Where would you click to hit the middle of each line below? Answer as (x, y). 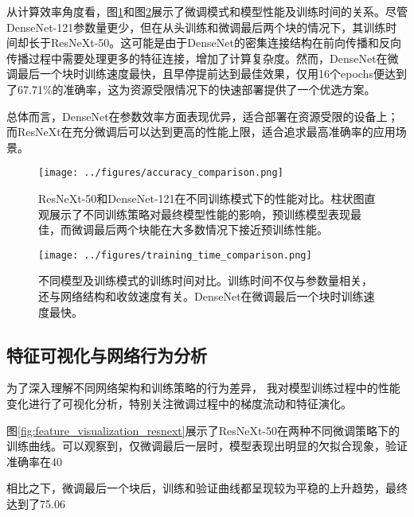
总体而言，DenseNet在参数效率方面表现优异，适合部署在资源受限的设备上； (203, 116)
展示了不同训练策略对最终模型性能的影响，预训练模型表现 (199, 214)
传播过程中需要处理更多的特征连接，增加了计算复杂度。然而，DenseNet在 (197, 58)
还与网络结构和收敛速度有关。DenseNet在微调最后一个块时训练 (201, 296)
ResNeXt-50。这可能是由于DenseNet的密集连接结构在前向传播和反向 (226, 43)
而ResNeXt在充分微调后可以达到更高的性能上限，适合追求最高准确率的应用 (201, 132)
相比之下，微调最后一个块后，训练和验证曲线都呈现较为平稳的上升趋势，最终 (207, 488)
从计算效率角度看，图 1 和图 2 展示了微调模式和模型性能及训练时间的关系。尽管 (207, 11)
